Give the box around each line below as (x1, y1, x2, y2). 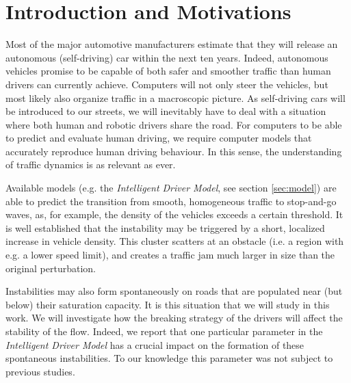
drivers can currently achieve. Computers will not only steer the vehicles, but (5, 77, 328, 91)
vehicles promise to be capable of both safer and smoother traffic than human (5, 64, 331, 78)
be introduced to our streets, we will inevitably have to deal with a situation (5, 104, 326, 118)
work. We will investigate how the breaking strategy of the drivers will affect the (5, 311, 343, 325)
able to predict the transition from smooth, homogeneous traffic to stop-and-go (5, 194, 337, 208)
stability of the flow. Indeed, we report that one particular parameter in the (5, 324, 323, 338)
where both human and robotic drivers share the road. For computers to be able (5, 117, 342, 131)
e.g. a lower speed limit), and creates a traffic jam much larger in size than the (5, 248, 335, 262)
